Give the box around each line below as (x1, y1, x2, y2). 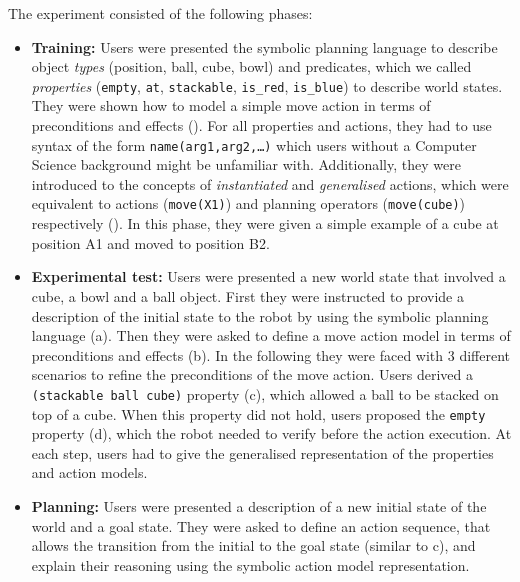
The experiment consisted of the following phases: (8, 3, 313, 23)
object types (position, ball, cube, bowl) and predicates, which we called (31, 56, 472, 77)
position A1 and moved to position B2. (31, 232, 270, 253)
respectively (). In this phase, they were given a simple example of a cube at (31, 213, 499, 234)
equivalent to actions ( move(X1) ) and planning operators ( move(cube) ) (31, 193, 466, 214)
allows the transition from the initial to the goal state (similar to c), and (31, 535, 476, 556)
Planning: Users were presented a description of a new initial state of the (31, 495, 487, 516)
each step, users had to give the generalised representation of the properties (31, 442, 494, 463)
